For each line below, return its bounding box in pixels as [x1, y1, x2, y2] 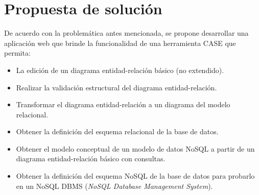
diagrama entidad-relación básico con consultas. [16, 153, 166, 164]
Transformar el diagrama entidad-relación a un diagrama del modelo [16, 99, 230, 110]
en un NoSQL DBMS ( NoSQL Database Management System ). [16, 180, 213, 191]
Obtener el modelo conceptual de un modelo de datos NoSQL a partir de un [16, 143, 255, 154]
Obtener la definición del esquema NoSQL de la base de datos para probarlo [16, 170, 255, 181]
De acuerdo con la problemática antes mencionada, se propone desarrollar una [4, 28, 249, 38]
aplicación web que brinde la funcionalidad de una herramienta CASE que [4, 37, 236, 48]
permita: [4, 47, 31, 58]
